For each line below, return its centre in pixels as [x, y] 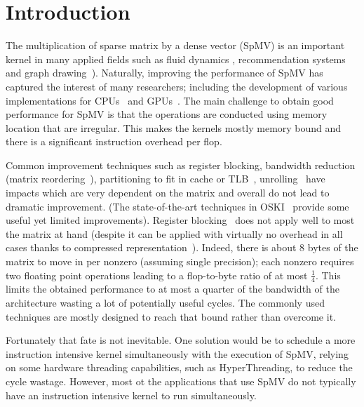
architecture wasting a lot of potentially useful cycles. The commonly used [165, 303]
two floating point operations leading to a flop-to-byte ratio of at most [157, 275]
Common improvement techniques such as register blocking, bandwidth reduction [181, 165]
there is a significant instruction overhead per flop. [114, 141]
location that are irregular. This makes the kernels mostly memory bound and [174, 127]
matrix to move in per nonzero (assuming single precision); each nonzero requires [180, 261]
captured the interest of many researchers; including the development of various [177, 86]
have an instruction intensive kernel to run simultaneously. [131, 395]
